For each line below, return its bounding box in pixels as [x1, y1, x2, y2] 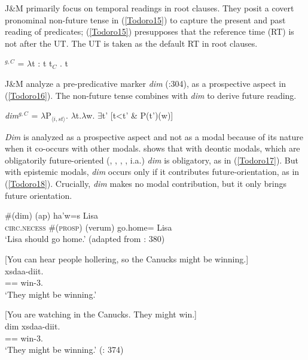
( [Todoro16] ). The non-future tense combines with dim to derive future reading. [5, 89, 297, 101]
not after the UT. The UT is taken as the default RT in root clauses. [5, 37, 258, 49]
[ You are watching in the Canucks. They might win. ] [5, 308, 197, 320]
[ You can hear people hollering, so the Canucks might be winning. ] [5, 252, 249, 265]
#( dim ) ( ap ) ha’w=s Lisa [5, 209, 98, 222]
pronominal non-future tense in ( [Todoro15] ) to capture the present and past [5, 13, 286, 26]
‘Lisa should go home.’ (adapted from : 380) [5, 232, 165, 245]
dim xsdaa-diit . [5, 319, 60, 332]
